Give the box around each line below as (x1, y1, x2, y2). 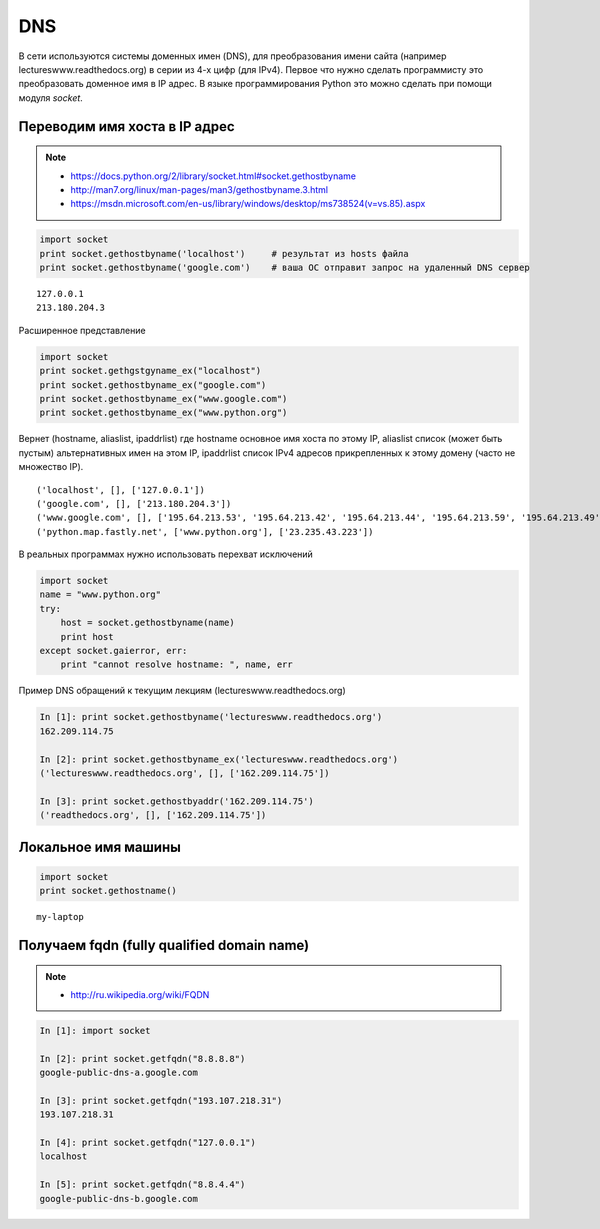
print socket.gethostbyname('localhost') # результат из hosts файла (39, 248, 409, 259)
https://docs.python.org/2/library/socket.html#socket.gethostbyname (70, 170, 357, 182)
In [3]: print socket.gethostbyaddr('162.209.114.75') (39, 795, 314, 807)
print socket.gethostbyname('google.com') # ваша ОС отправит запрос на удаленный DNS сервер (39, 262, 530, 274)
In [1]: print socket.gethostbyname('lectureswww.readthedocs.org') (39, 711, 383, 723)
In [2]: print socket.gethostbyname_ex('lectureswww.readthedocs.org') (39, 753, 399, 765)
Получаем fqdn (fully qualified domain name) (18, 936, 310, 954)
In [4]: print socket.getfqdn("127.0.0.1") (39, 1137, 257, 1148)
